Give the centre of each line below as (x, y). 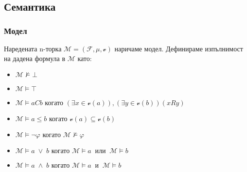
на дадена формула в (35, 58)
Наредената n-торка (33, 48)
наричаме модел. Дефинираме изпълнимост (179, 48)
